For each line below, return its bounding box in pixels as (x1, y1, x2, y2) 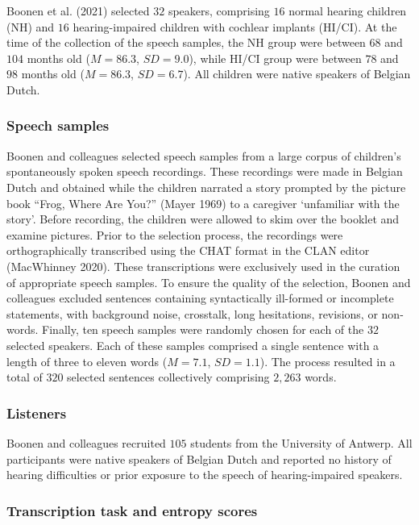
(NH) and (6, 18, 55, 35)
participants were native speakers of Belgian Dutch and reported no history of (6, 450, 392, 467)
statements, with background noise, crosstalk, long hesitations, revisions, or (6, 305, 378, 322)
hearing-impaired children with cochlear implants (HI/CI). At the (73, 18, 397, 35)
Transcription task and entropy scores (6, 500, 258, 520)
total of (6, 369, 43, 385)
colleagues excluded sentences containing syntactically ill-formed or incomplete (6, 290, 394, 306)
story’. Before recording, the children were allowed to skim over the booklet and (6, 210, 400, 227)
